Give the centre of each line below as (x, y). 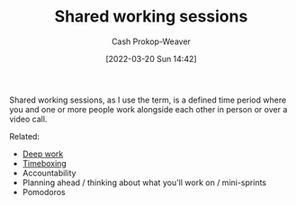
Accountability (49, 173)
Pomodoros (44, 192)
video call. (28, 119)
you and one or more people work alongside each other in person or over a (148, 109)
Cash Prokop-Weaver (151, 41)
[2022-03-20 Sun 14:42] (151, 58)
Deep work (43, 154)
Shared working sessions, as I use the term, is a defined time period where (148, 100)
